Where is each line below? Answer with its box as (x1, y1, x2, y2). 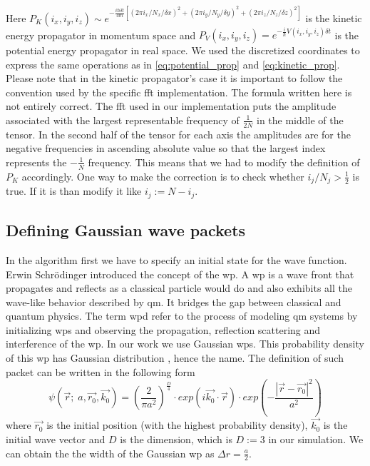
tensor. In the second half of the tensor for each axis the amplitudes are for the (6, 126, 351, 141)
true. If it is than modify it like (6, 183, 142, 198)
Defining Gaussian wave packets (6, 219, 246, 241)
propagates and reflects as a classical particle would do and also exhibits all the (6, 280, 352, 295)
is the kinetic (305, 10, 362, 25)
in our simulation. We (268, 432, 364, 447)
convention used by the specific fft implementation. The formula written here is (6, 84, 352, 99)
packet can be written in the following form (6, 364, 195, 379)
